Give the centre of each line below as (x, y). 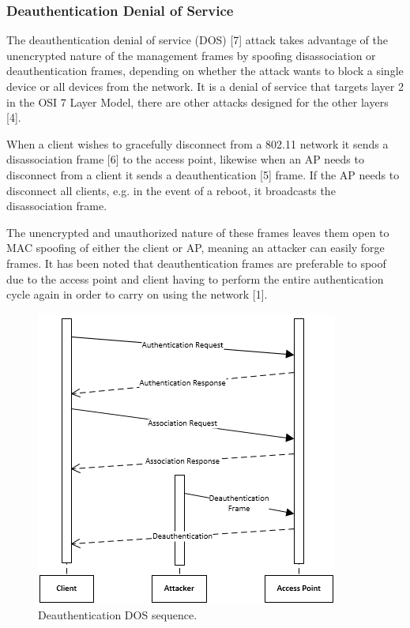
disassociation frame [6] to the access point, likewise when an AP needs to (185, 159)
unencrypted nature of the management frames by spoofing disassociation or (191, 55)
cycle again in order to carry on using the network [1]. (137, 294)
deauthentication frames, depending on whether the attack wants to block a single (205, 71)
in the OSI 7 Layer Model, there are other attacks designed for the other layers (197, 102)
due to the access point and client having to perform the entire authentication (195, 278)
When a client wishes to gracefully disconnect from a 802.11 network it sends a (197, 143)
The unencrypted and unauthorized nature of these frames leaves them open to (198, 232)
